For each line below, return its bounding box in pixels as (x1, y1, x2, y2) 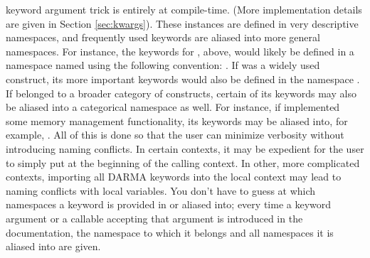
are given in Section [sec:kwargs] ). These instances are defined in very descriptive (6, 16, 359, 31)
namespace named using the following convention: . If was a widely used (6, 58, 320, 72)
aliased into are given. (6, 239, 101, 254)
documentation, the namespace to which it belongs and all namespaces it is (6, 225, 334, 240)
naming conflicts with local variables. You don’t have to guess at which (6, 183, 316, 198)
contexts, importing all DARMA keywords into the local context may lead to (6, 169, 342, 184)
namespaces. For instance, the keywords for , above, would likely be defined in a (6, 43, 354, 58)
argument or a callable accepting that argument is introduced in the (6, 210, 303, 225)
